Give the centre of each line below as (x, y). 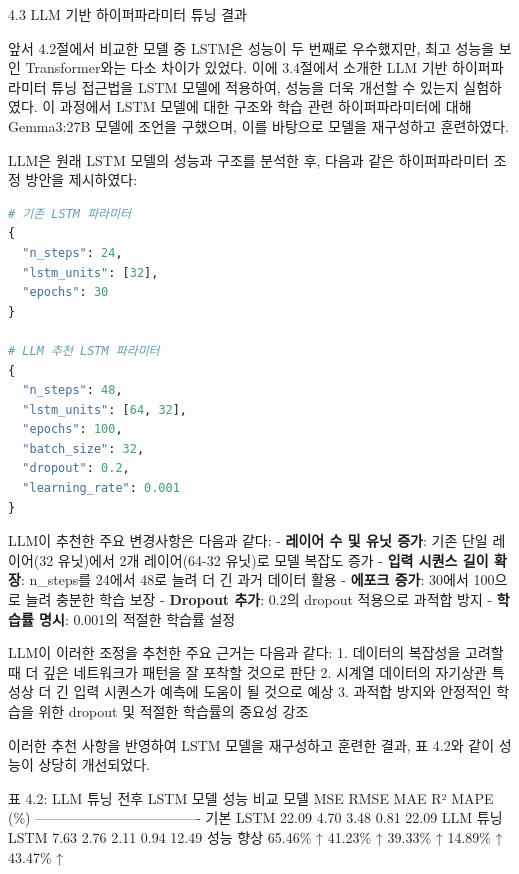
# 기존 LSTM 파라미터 (69, 213)
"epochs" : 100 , (72, 429)
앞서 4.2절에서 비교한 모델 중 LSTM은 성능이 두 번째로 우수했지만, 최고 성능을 (251, 47)
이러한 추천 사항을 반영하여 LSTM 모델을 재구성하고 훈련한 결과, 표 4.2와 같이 (251, 744)
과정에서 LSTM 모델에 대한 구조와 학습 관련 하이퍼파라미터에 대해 (265, 106)
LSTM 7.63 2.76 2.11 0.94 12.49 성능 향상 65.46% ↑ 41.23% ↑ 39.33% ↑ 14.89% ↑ (255, 836)
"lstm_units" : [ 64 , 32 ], (105, 409)
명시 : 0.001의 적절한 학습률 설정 (137, 618)
